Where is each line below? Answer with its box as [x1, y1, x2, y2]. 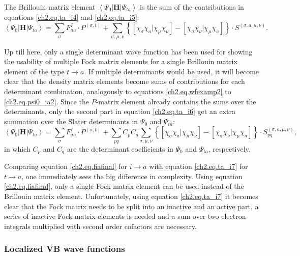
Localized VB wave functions [4, 242, 125, 255]
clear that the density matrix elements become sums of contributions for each [4, 76, 245, 87]
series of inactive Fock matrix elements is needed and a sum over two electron [4, 211, 246, 221]
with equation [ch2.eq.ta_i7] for [149, 161, 248, 172]
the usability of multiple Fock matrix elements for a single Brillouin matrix [4, 56, 237, 67]
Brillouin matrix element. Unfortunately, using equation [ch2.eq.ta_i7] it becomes [4, 190, 258, 201]
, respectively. [208, 143, 251, 154]
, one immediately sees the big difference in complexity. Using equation [21, 170, 243, 181]
